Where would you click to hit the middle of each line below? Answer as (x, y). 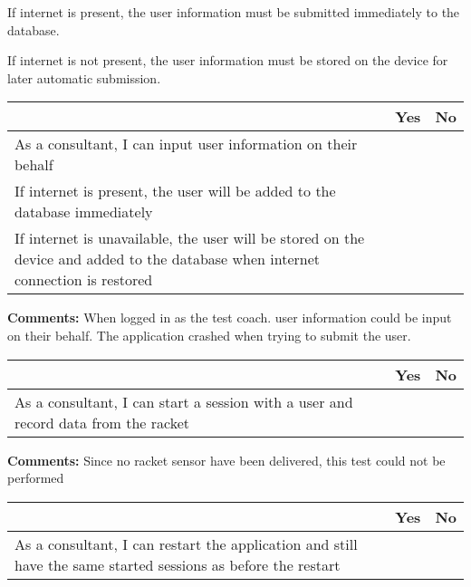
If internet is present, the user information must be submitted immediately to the (234, 12)
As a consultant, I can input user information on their (186, 144)
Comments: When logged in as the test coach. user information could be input (230, 318)
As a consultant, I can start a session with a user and (184, 401)
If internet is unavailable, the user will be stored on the (190, 238)
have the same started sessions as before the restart (178, 564)
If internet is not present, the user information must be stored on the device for (228, 60)
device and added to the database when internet (168, 259)
